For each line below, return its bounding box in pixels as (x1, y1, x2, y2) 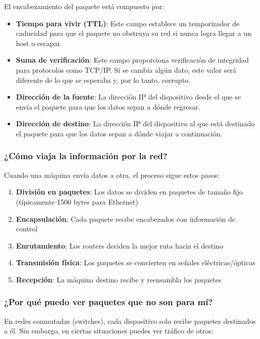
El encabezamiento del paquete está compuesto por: (4, 1, 164, 11)
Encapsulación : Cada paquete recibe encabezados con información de (16, 213, 236, 224)
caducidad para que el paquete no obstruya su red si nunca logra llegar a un (16, 28, 251, 38)
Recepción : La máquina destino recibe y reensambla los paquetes (16, 274, 222, 284)
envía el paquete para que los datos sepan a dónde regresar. (16, 101, 200, 112)
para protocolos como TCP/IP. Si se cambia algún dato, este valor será (16, 64, 236, 75)
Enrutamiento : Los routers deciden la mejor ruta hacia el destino (16, 240, 223, 251)
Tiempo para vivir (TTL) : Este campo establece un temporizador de (16, 18, 240, 28)
